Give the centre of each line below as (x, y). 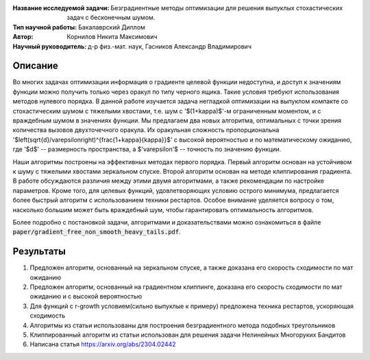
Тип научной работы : (45, 27)
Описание (35, 66)
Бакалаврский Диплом (111, 27)
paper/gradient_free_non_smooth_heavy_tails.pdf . (97, 232)
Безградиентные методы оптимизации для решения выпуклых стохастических (227, 8)
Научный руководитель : (50, 46)
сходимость (48, 316)
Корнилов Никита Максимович (112, 37)
